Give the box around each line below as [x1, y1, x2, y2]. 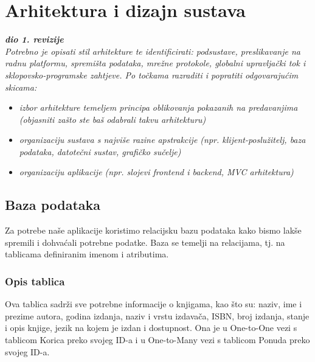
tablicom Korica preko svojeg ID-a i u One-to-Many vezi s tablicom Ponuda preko [5, 333, 310, 346]
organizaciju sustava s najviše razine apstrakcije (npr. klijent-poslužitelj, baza [19, 133, 306, 146]
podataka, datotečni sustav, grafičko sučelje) [19, 145, 181, 158]
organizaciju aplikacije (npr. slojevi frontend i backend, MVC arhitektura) [19, 165, 294, 178]
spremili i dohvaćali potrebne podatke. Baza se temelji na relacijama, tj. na [5, 235, 285, 248]
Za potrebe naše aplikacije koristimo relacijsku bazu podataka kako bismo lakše [5, 224, 302, 237]
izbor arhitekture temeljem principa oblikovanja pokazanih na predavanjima [19, 101, 298, 114]
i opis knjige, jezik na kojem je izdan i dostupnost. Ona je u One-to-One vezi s [5, 321, 297, 334]
